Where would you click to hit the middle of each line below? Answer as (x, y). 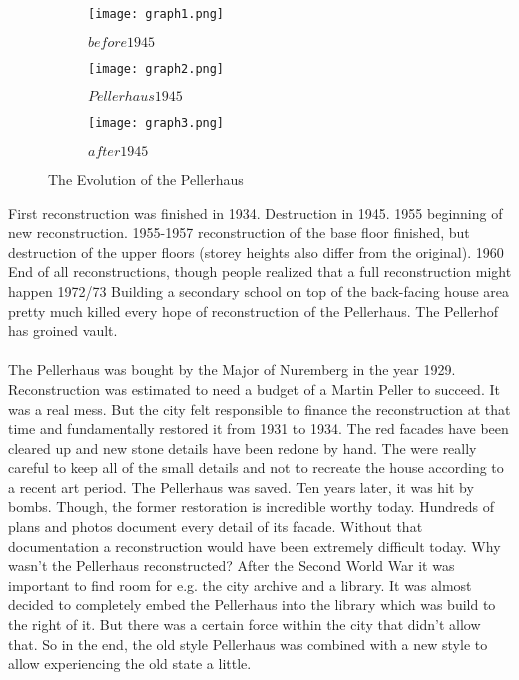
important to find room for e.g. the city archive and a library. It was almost (240, 584)
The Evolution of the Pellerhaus (146, 178)
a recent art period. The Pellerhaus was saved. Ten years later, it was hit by (241, 486)
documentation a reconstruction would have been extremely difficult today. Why (254, 545)
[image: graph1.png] (156, 14)
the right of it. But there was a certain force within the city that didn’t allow (244, 624)
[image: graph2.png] (156, 68)
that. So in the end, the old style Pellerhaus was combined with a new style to (248, 643)
